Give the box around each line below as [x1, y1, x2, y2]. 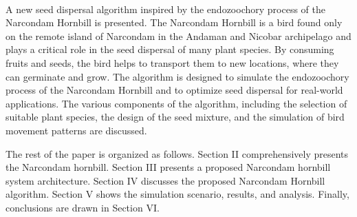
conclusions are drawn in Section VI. [6, 200, 160, 214]
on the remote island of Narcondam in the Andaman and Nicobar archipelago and [6, 28, 351, 43]
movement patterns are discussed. [6, 123, 147, 137]
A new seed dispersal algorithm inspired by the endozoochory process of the [6, 1, 325, 16]
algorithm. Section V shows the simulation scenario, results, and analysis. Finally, [6, 187, 349, 201]
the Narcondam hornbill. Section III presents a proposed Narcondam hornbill [6, 160, 331, 174]
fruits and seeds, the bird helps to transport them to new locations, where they [6, 55, 339, 70]
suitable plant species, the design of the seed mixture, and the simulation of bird [6, 110, 345, 124]
